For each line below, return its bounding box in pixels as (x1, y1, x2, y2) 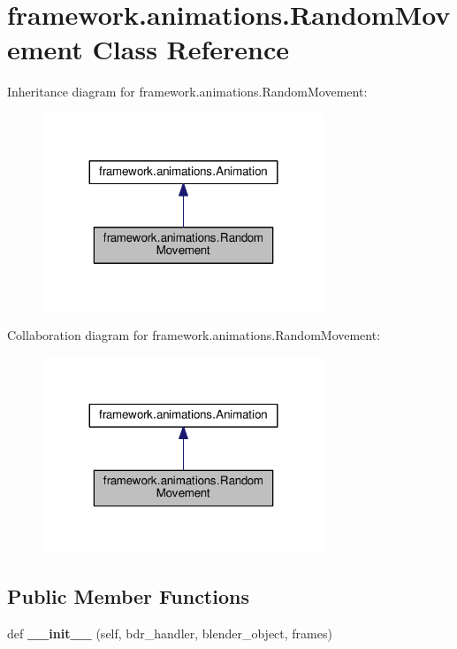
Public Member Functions (7, 583, 249, 610)
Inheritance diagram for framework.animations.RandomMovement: (7, 82, 368, 101)
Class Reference (92, 31, 290, 67)
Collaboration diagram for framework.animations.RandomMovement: (7, 326, 381, 344)
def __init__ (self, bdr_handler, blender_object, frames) (7, 624, 332, 643)
